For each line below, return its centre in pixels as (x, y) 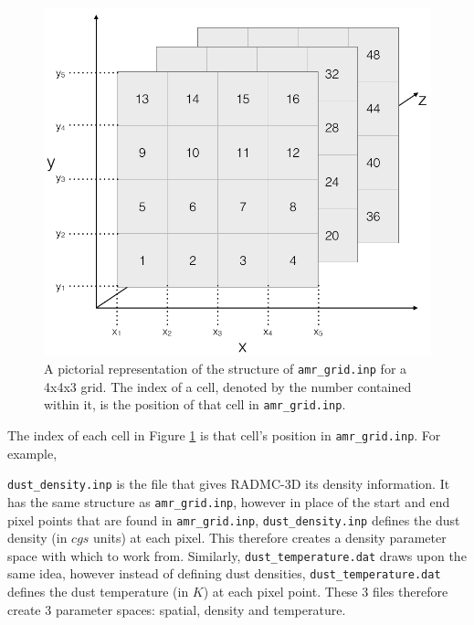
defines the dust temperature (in (98, 592)
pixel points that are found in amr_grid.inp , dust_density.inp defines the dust (234, 519)
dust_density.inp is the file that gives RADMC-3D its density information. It (229, 484)
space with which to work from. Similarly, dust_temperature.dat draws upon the (237, 555)
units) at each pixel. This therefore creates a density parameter (270, 538)
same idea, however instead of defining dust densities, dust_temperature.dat (224, 573)
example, (32, 453)
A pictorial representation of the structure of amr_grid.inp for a (226, 369)
